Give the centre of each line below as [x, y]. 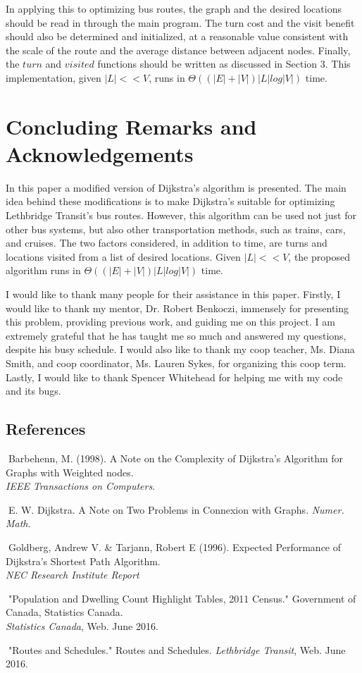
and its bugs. [33, 391]
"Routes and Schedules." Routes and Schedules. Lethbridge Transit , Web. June [177, 649]
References [46, 429]
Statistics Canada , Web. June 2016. [82, 625]
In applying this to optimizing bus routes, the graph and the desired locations [174, 8]
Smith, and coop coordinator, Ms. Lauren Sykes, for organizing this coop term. [176, 363]
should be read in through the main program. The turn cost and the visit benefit [180, 22]
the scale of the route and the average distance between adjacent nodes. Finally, [178, 50]
